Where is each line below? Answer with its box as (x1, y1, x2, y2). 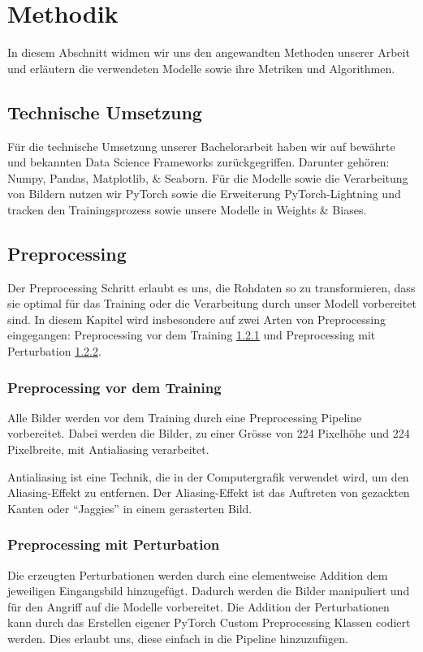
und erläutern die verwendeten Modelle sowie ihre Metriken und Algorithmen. (7, 59, 395, 76)
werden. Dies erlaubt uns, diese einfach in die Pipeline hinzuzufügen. (7, 630, 348, 647)
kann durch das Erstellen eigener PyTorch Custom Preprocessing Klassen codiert (7, 614, 411, 631)
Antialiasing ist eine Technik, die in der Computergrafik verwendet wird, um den (7, 468, 409, 485)
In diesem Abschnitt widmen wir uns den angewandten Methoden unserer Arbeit (7, 44, 410, 61)
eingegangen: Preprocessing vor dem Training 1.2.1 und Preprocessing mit (7, 326, 376, 343)
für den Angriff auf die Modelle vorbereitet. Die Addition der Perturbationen (7, 598, 390, 615)
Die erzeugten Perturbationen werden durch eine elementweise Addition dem (7, 566, 388, 583)
